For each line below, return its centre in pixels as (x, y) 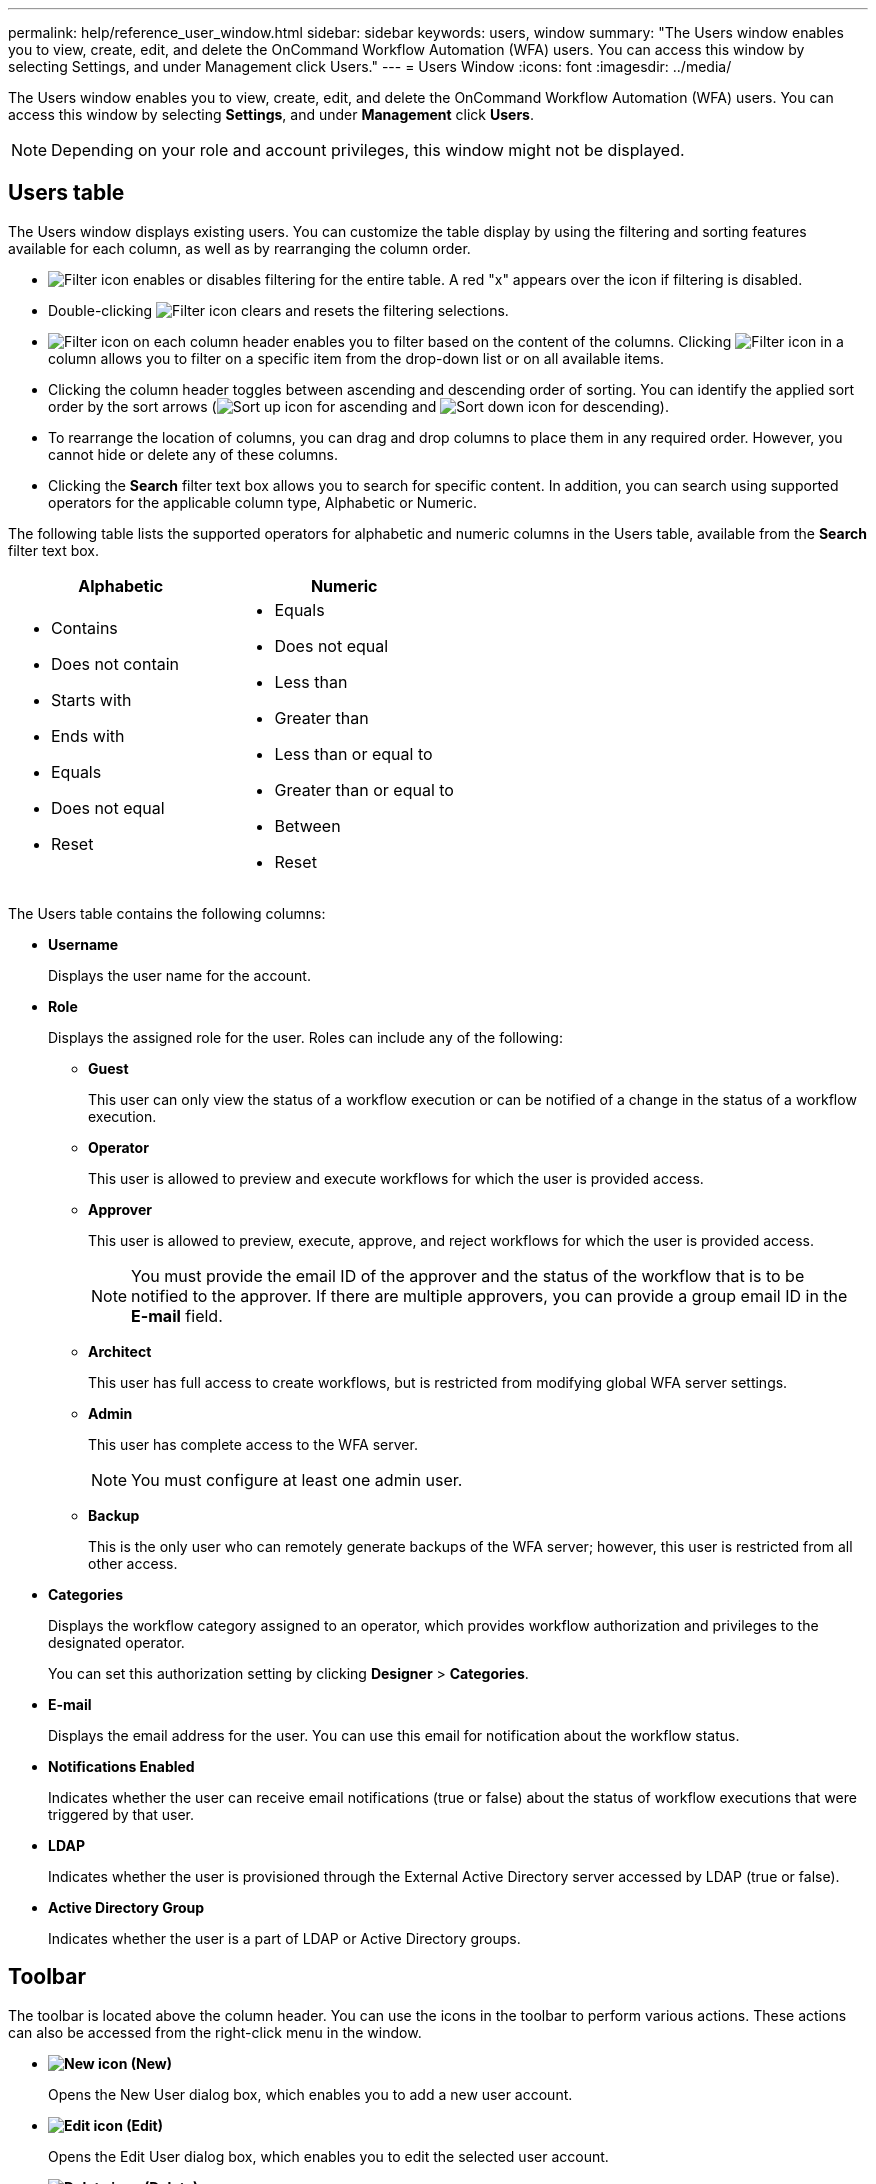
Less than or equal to (353, 753)
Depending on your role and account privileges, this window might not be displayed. (368, 150)
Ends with (88, 735)
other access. (133, 1563)
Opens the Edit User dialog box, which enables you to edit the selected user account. (328, 2156)
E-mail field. (177, 1315)
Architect (120, 1351)
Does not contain (115, 663)
